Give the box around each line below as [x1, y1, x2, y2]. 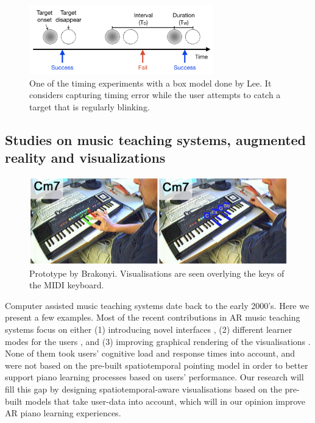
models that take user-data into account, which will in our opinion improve [25, 394, 306, 407]
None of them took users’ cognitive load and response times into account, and [5, 347, 296, 360]
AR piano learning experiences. [5, 407, 121, 419]
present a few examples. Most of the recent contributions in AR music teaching [5, 311, 300, 324]
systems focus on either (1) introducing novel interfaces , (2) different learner [5, 322, 292, 335]
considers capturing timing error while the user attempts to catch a [29, 88, 281, 101]
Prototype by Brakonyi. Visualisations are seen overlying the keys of [29, 266, 285, 279]
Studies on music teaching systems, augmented [5, 130, 306, 149]
